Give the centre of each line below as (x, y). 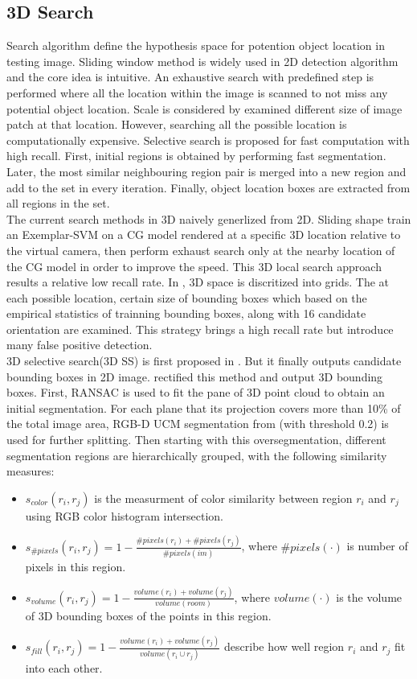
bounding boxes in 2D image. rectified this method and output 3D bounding (195, 376)
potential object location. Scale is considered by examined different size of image (204, 108)
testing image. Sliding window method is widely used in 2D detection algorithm (202, 61)
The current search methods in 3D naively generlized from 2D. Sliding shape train (209, 218)
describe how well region (284, 646)
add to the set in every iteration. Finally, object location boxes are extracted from (208, 187)
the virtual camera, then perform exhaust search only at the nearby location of (201, 250)
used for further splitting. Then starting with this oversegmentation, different (196, 440)
